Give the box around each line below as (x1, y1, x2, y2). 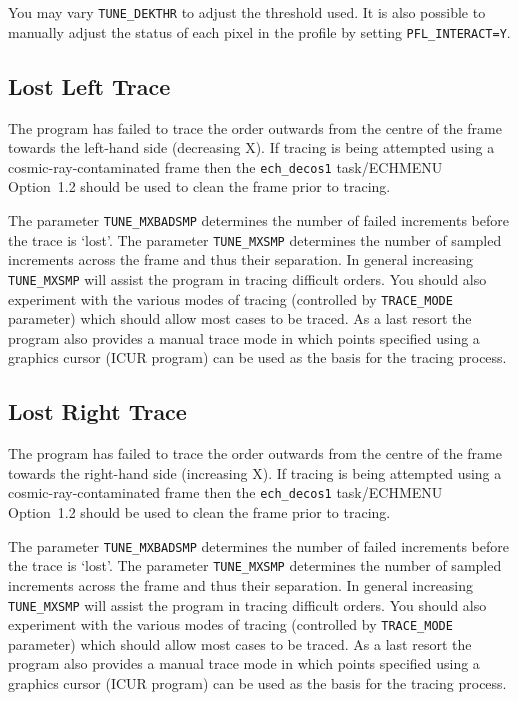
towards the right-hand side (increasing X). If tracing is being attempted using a (8, 462, 502, 483)
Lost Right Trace (8, 396, 187, 427)
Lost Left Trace (8, 70, 171, 101)
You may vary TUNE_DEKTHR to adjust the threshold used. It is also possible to (8, 2, 486, 22)
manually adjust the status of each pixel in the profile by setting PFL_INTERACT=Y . (8, 21, 511, 42)
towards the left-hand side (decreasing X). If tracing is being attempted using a (8, 137, 495, 158)
